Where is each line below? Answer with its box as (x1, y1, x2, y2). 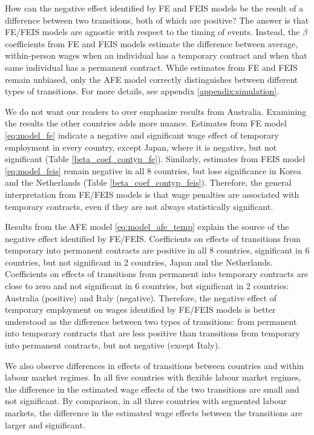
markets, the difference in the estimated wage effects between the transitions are (5, 407, 303, 419)
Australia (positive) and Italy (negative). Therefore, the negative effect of (5, 291, 277, 304)
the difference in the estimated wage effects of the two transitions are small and (5, 382, 299, 395)
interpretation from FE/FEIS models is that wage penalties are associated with (5, 188, 299, 200)
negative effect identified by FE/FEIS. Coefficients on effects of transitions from (5, 232, 301, 244)
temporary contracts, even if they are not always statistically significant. (5, 200, 273, 212)
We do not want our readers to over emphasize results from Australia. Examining (5, 105, 307, 117)
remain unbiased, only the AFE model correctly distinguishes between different (5, 73, 298, 85)
